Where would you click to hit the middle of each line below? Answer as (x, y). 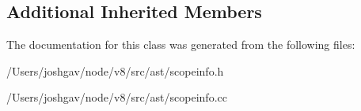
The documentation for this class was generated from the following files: (181, 44)
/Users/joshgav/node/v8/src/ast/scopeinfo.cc (117, 97)
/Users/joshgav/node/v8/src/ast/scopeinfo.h (115, 70)
